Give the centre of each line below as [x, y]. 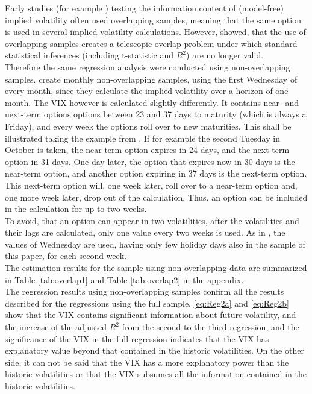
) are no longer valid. [225, 55]
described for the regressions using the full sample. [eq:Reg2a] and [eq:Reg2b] [147, 303]
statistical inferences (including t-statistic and [89, 55]
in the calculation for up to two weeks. [76, 209]
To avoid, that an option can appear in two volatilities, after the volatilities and [152, 220]
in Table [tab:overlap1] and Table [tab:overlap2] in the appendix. [124, 279]
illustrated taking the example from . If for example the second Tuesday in [142, 138]
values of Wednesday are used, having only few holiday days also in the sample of [155, 244]
